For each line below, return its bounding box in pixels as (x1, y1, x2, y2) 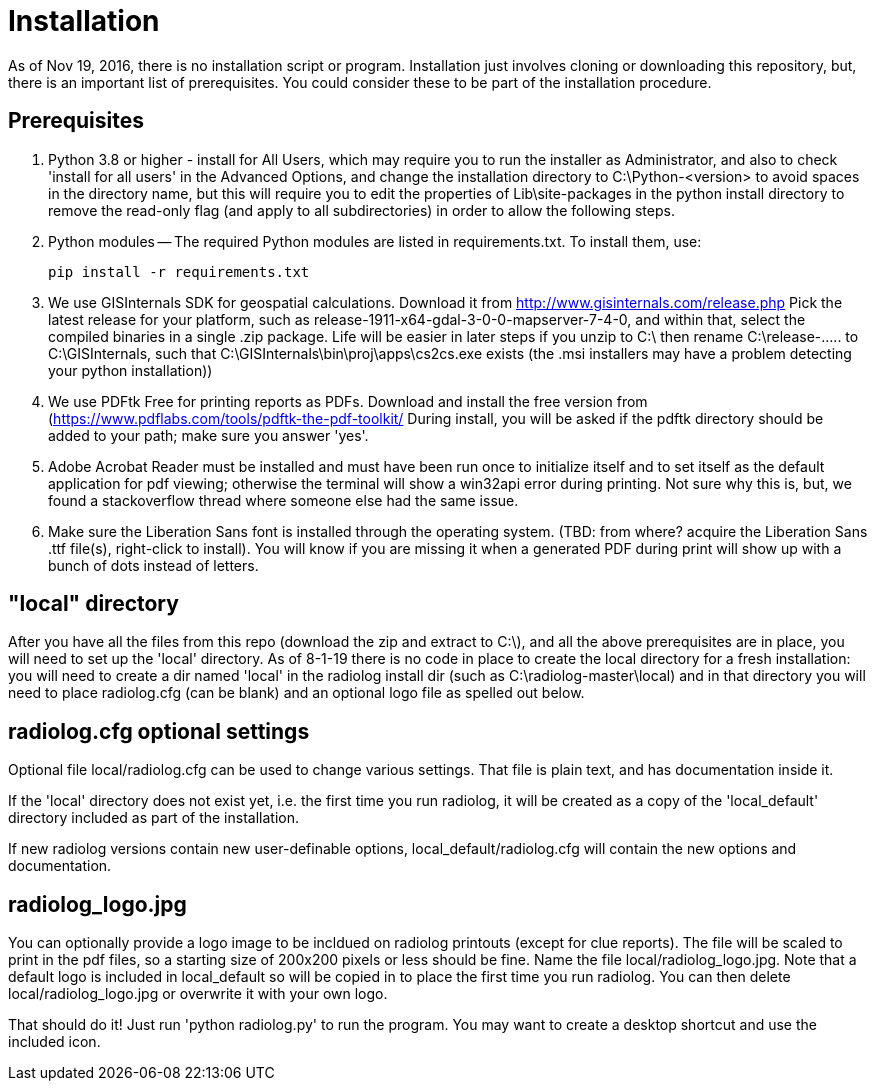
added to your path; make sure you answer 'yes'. (48, 426, 369, 444)
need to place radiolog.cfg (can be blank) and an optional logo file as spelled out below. (8, 684, 585, 702)
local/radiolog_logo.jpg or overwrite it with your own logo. (8, 985, 388, 1003)
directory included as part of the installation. (8, 809, 299, 827)
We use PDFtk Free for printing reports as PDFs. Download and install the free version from (48, 392, 648, 410)
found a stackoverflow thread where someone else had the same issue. (48, 491, 519, 509)
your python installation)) (48, 361, 213, 379)
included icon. (8, 1033, 101, 1051)
